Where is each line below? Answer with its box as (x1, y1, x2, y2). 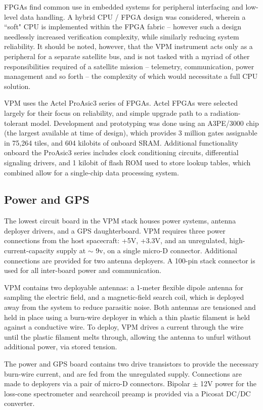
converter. (4, 398, 35, 408)
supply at (56, 245, 86, 256)
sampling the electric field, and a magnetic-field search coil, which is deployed (4, 292, 244, 302)
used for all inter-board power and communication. (4, 265, 161, 276)
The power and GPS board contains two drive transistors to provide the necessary (4, 358, 259, 369)
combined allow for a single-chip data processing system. (4, 167, 179, 177)
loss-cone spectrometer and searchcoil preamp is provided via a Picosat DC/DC (4, 388, 251, 398)
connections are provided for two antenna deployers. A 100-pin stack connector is (4, 255, 255, 265)
